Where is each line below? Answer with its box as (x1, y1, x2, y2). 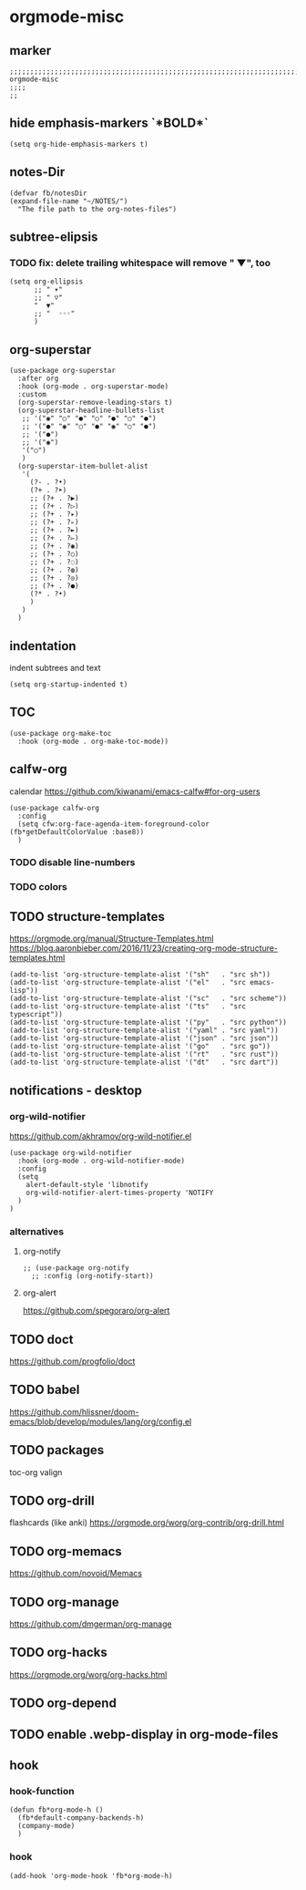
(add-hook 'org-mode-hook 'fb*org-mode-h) (9, 1871, 173, 1880)
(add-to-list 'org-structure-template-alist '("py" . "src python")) (9, 1018, 287, 1028)
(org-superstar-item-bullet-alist (17, 462, 148, 471)
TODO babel (9, 1382, 80, 1398)
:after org (17, 374, 59, 384)
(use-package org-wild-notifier (9, 1148, 132, 1157)
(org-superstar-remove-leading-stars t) (17, 398, 173, 408)
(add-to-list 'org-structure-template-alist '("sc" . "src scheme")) (9, 994, 287, 1004)
